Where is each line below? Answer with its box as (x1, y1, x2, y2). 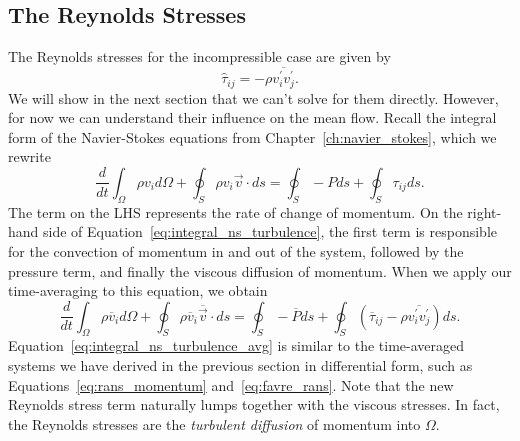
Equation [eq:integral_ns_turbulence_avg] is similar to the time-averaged (8, 335, 465, 356)
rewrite (8, 146, 51, 167)
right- (467, 201, 502, 222)
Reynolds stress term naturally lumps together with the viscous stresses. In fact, (8, 394, 500, 415)
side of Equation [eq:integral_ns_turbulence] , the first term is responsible (43, 221, 497, 242)
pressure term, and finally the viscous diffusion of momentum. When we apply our (8, 260, 512, 281)
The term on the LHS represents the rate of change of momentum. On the (8, 201, 463, 222)
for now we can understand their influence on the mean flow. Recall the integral (8, 107, 497, 128)
